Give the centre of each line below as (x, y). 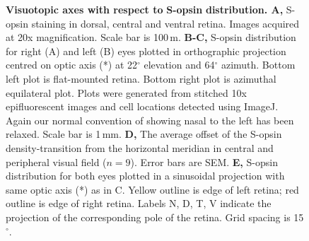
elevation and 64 (179, 65)
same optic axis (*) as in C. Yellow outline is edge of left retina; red (152, 189)
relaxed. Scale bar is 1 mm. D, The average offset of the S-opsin (144, 134)
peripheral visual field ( (56, 161)
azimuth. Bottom (258, 65)
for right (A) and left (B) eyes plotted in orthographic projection (146, 51)
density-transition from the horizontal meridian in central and (140, 147)
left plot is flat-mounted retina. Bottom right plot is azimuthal (141, 78)
